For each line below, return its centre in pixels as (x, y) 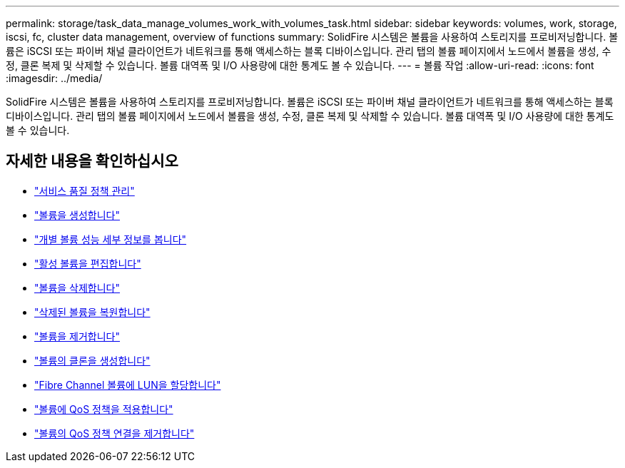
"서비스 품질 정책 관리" (85, 190)
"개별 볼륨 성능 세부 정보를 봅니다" (111, 239)
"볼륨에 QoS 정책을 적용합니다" (104, 409)
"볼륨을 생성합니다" (77, 215)
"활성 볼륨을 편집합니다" (88, 263)
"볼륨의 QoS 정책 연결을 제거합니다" (115, 433)
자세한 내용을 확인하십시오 (92, 161)
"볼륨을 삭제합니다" (77, 288)
